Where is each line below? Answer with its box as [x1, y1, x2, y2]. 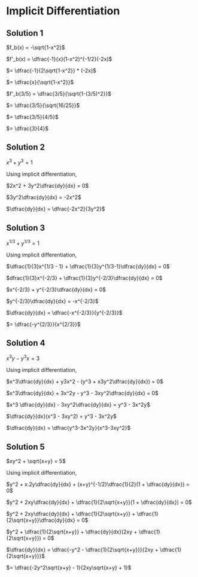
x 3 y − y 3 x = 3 [6, 354, 40, 362]
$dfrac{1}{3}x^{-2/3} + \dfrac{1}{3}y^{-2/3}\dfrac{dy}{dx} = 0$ [6, 274, 163, 282]
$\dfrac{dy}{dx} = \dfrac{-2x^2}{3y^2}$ [6, 205, 106, 213]
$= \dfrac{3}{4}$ [6, 125, 49, 132]
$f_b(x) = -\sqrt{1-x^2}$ [6, 44, 65, 51]
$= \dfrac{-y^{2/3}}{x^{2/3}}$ [6, 320, 81, 328]
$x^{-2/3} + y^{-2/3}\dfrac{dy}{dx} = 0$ [6, 286, 106, 293]
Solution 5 [6, 441, 45, 452]
